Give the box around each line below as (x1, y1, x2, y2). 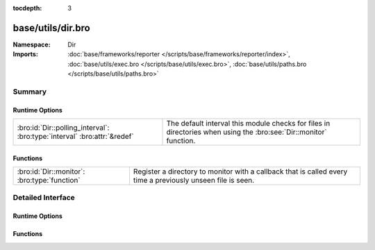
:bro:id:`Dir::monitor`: (17, 167, 85, 176)
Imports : (12, 50, 38, 58)
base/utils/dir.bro (12, 22, 90, 34)
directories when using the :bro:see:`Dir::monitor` (166, 127, 327, 137)
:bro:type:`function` (17, 176, 81, 185)
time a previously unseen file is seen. (133, 176, 255, 185)
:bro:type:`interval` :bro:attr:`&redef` (17, 132, 135, 142)
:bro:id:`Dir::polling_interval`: (17, 123, 110, 133)
